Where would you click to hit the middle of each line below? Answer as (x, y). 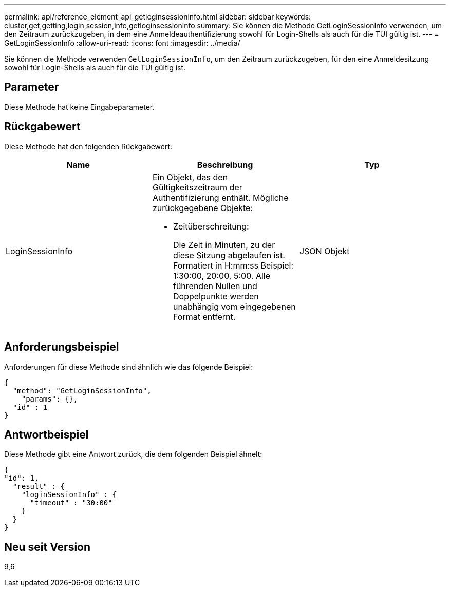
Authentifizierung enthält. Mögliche (220, 197)
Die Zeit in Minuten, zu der (224, 245)
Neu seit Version (48, 547)
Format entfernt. (204, 317)
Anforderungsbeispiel (62, 347)
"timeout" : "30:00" (71, 503)
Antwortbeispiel (46, 434)
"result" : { (39, 487)
